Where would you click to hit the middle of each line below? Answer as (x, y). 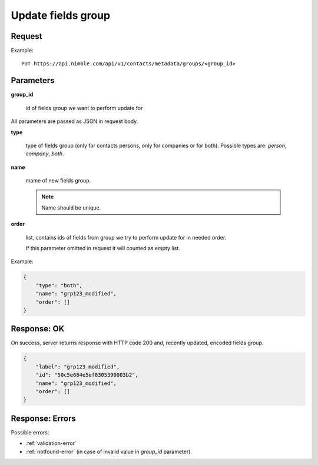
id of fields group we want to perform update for (84, 108)
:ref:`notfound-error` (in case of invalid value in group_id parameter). (109, 451)
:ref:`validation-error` (51, 443)
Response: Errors (43, 418)
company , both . (45, 154)
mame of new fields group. (58, 181)
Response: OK (38, 329)
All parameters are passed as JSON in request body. (74, 121)
